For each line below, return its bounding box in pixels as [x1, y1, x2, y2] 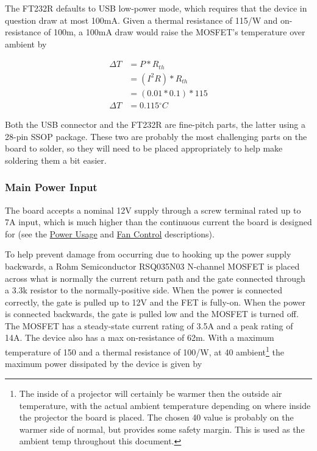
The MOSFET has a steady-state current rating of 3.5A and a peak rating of [5, 319, 293, 332]
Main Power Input [5, 180, 98, 195]
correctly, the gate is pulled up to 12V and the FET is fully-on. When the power [5, 295, 306, 308]
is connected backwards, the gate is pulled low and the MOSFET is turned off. [5, 307, 299, 320]
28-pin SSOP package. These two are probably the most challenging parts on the [5, 130, 307, 142]
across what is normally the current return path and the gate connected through [5, 271, 305, 284]
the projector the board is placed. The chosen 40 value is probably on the [19, 411, 294, 424]
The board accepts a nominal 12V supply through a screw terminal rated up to [5, 203, 301, 216]
